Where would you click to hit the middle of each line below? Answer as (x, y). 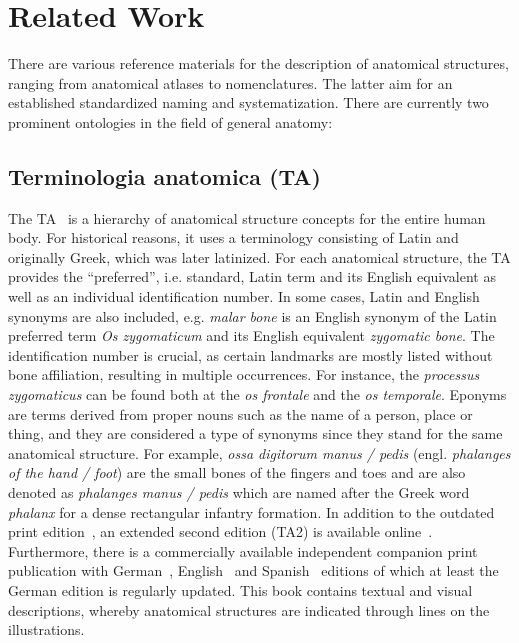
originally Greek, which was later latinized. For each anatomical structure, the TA (259, 256)
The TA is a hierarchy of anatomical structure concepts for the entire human (247, 217)
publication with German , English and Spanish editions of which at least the (253, 570)
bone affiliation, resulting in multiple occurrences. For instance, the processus (244, 374)
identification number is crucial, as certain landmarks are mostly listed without (250, 354)
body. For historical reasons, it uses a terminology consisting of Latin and (233, 237)
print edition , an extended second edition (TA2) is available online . (220, 531)
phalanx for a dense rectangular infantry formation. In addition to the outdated (251, 511)
